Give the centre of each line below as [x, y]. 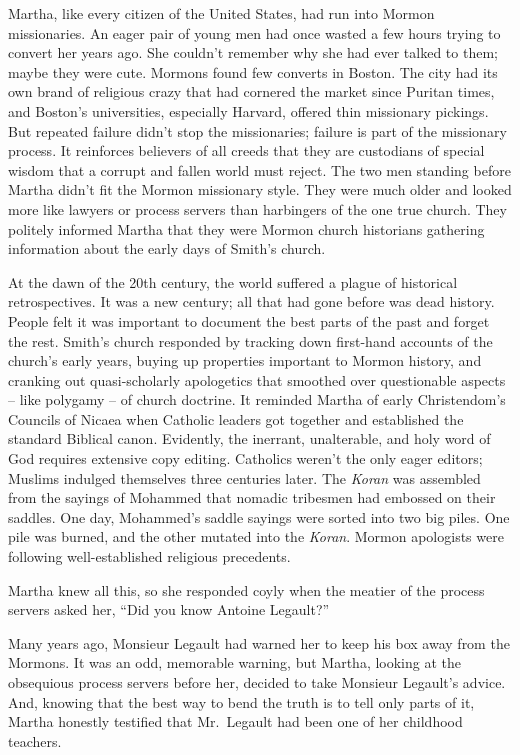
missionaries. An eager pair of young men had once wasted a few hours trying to [254, 32]
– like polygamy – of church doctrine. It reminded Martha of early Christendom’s [257, 399]
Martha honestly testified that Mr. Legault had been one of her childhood [235, 721]
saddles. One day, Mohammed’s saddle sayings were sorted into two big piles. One [259, 516]
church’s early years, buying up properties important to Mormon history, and [245, 360]
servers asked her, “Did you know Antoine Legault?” [169, 609]
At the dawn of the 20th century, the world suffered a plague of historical [233, 281]
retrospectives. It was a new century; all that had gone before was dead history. [251, 301]
